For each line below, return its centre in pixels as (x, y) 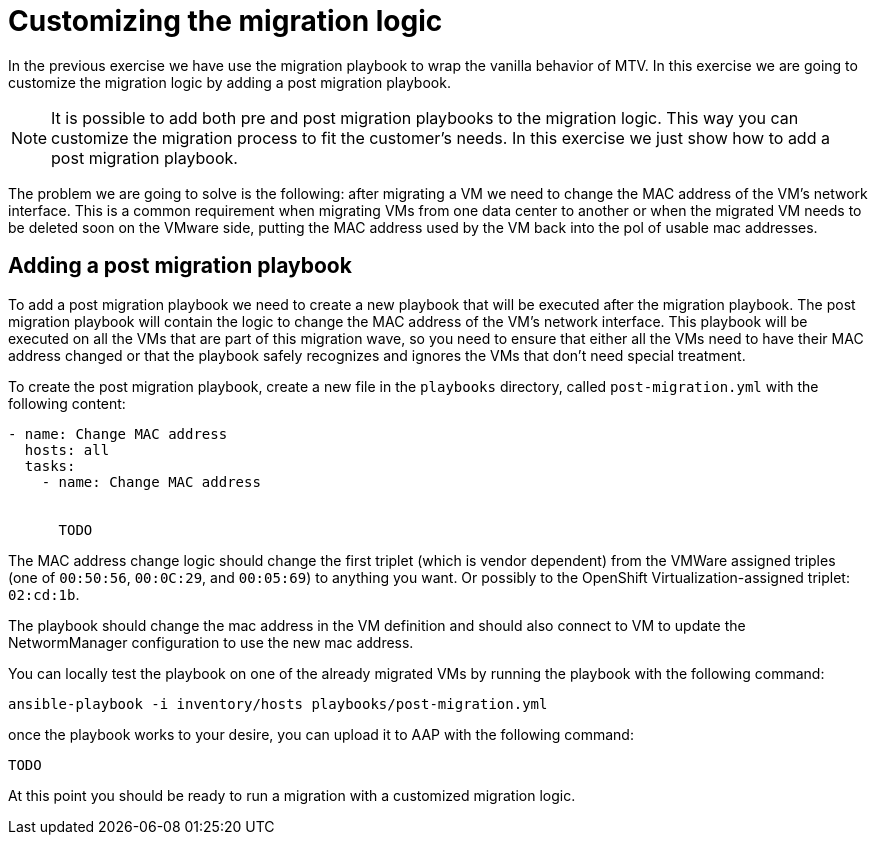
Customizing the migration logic (225, 21)
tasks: (50, 465)
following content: (67, 403)
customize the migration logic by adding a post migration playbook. (229, 82)
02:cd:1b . (44, 594)
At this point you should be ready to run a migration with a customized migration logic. (292, 795)
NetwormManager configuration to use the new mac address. (211, 642)
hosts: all (67, 449)
